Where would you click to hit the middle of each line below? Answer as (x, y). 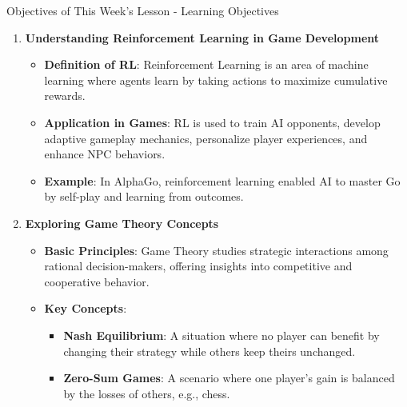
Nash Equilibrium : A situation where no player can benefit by (221, 335)
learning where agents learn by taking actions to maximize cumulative (216, 80)
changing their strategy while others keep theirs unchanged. (209, 351)
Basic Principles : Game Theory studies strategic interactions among (216, 250)
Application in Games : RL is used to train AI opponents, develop (212, 122)
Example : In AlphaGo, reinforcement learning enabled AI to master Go (222, 180)
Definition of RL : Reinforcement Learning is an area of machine (206, 64)
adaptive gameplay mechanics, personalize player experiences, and (206, 138)
